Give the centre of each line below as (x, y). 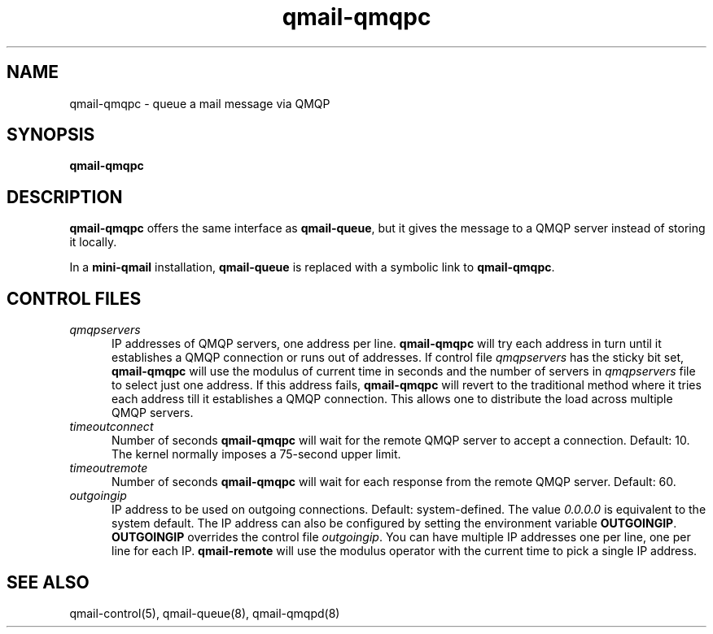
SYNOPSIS (51, 135)
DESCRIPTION (65, 197)
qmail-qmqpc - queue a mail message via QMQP (200, 103)
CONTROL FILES (74, 298)
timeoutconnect (112, 427)
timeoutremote (109, 468)
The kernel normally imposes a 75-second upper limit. (256, 454)
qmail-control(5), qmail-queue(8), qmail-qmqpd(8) (205, 613)
